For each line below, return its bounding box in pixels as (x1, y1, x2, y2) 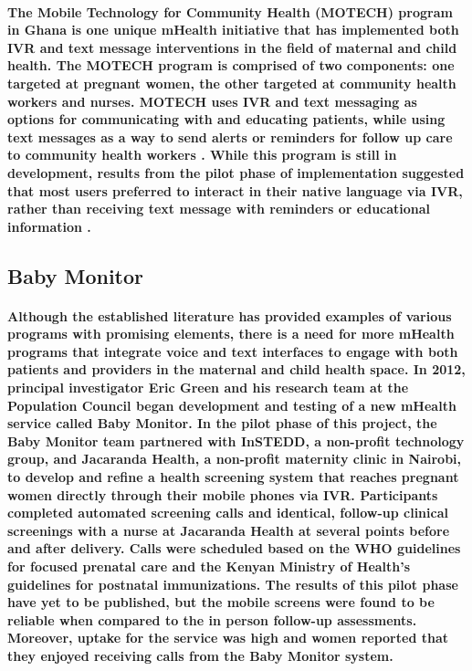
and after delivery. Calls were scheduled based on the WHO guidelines (7, 539, 461, 558)
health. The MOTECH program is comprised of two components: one (7, 56, 455, 75)
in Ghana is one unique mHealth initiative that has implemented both (7, 20, 459, 39)
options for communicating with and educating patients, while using (7, 110, 446, 129)
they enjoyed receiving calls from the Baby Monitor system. (7, 645, 393, 665)
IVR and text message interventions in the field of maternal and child (7, 37, 457, 57)
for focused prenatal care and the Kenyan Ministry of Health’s (7, 557, 411, 575)
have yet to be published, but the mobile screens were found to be (7, 592, 435, 612)
